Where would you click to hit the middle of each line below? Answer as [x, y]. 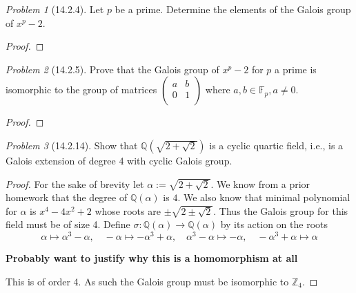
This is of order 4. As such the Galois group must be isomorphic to [147, 281]
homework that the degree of [67, 197]
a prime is [296, 69]
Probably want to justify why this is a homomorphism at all [152, 258]
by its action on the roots [274, 224]
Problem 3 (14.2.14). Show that [72, 145]
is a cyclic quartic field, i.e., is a [276, 145]
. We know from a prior [260, 183]
